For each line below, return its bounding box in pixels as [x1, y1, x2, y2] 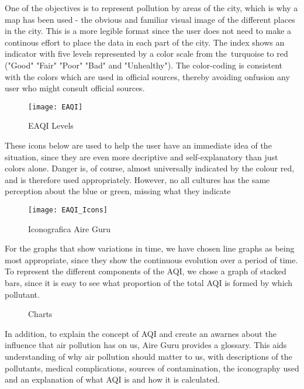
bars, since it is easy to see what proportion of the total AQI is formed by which [5, 277, 293, 288]
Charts [28, 308, 53, 320]
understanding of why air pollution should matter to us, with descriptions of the [5, 350, 292, 362]
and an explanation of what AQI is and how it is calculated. [5, 373, 220, 385]
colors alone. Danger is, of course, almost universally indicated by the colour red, [5, 162, 295, 174]
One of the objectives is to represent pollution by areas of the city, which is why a [5, 2, 298, 13]
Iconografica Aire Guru [28, 222, 111, 235]
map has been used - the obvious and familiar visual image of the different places [5, 13, 295, 25]
